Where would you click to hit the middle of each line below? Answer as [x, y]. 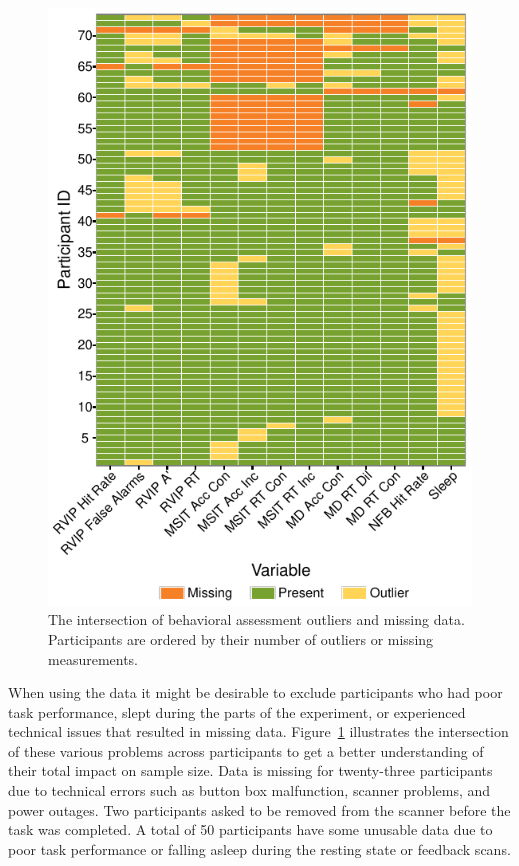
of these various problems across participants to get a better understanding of [246, 750]
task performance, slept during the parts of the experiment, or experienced [237, 711]
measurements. [93, 658]
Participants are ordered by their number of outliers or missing [241, 638]
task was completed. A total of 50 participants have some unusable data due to [250, 829]
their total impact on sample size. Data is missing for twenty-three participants [250, 770]
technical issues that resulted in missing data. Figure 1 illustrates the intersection [258, 731]
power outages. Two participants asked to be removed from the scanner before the [259, 809]
